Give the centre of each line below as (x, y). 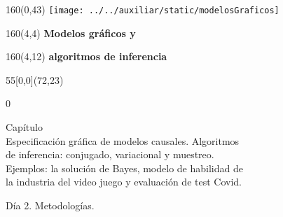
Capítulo (24, 127)
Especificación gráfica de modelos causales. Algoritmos (123, 140)
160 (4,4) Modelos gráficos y (71, 33)
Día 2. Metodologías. (50, 205)
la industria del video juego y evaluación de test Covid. (124, 182)
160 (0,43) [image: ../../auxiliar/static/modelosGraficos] (143, 9)
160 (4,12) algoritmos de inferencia (87, 56)
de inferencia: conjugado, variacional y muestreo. (110, 154)
